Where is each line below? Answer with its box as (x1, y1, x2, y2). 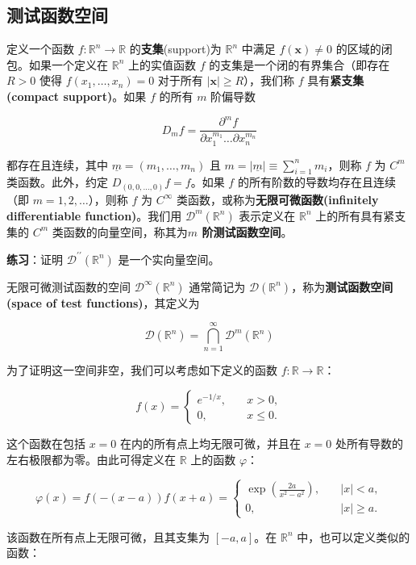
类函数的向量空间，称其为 (52, 223, 188, 240)
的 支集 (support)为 (129, 40, 222, 57)
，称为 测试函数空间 (291, 278, 393, 295)
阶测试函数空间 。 (202, 223, 293, 240)
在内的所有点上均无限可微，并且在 (120, 434, 302, 451)
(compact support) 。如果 (6, 87, 147, 104)
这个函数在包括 (6, 434, 85, 451)
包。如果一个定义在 (6, 56, 108, 73)
